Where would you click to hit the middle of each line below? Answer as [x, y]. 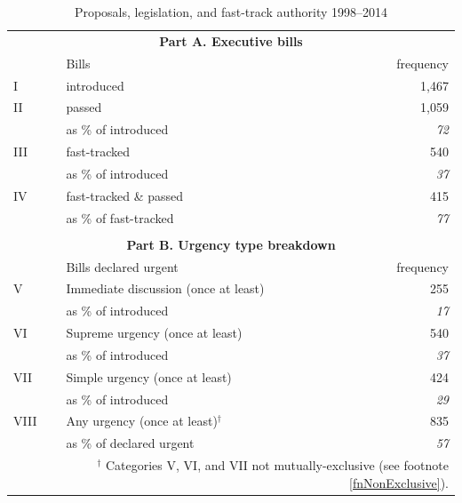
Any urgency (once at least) [142, 421]
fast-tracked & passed [125, 195]
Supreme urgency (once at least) [154, 333]
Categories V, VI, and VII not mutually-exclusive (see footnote [277, 465]
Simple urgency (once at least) [149, 376]
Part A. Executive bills [231, 40]
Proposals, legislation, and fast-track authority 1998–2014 [231, 12]
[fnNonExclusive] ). [399, 482]
